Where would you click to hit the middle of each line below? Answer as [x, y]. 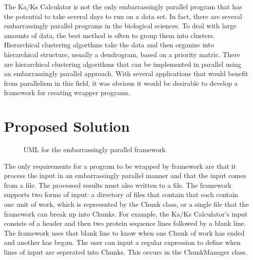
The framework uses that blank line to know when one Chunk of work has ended [124, 232]
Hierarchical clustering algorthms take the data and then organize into [109, 45]
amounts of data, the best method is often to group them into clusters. [109, 35]
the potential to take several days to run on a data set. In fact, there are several [123, 16]
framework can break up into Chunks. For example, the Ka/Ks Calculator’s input [126, 213]
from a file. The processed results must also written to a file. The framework [118, 185]
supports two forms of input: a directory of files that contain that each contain [121, 194]
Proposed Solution [67, 126]
